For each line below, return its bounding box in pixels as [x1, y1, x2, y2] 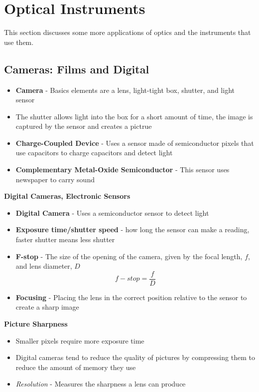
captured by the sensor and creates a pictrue [15, 121, 152, 131]
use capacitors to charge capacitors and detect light [15, 147, 173, 158]
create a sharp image [15, 302, 79, 312]
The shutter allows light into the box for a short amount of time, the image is [15, 111, 253, 121]
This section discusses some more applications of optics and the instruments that [4, 27, 251, 37]
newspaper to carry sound [15, 174, 95, 184]
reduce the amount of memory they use [15, 362, 136, 372]
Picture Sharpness [4, 319, 68, 329]
